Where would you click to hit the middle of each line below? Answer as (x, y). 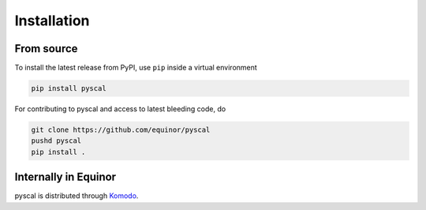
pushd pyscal (56, 141)
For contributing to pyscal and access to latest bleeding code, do (120, 109)
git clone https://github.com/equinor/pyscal (121, 130)
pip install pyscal (69, 88)
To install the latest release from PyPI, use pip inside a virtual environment (136, 68)
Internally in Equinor (65, 177)
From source (46, 49)
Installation (52, 21)
